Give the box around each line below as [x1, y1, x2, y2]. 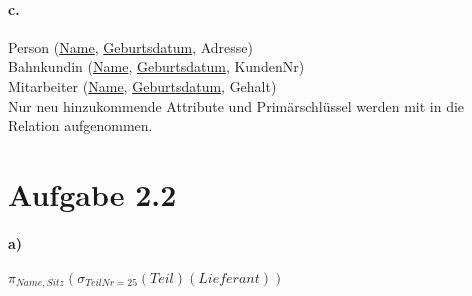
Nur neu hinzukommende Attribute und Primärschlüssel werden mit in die [8, 95, 465, 116]
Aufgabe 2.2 [8, 173, 177, 214]
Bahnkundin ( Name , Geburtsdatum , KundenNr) [8, 56, 305, 77]
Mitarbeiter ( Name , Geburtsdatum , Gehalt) [8, 75, 277, 96]
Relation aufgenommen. [8, 115, 153, 136]
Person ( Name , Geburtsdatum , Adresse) [8, 36, 253, 57]
